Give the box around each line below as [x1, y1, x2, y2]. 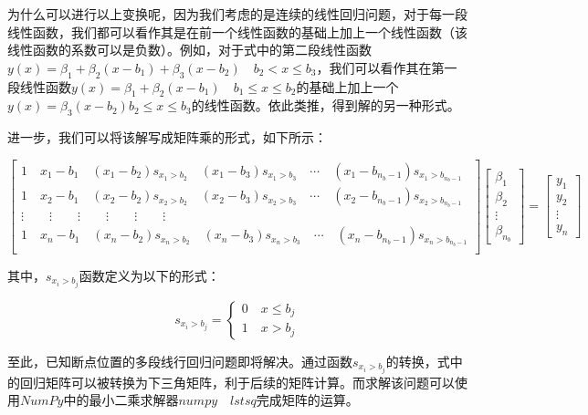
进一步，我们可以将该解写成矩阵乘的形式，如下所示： [7, 128, 327, 147]
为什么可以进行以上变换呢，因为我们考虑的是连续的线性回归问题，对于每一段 [7, 5, 467, 23]
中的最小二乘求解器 [63, 390, 179, 410]
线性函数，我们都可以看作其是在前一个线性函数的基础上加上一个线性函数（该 [7, 22, 467, 41]
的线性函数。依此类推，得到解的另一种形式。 [191, 96, 460, 115]
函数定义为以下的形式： [79, 265, 220, 285]
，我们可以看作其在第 [316, 57, 445, 77]
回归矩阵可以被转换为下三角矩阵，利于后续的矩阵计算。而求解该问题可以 [19, 372, 455, 391]
